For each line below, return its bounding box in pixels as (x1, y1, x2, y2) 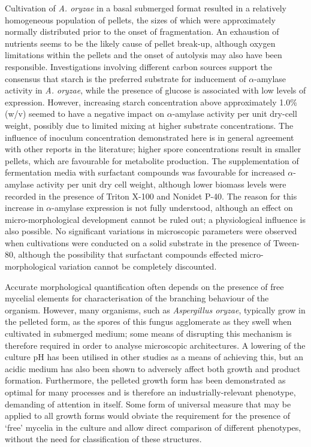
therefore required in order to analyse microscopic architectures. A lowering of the (5, 339, 306, 351)
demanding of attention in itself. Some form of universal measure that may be (5, 397, 291, 410)
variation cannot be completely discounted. (59, 260, 217, 273)
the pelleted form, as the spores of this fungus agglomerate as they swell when (5, 315, 292, 328)
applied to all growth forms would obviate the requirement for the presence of (5, 409, 290, 422)
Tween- (273, 236, 300, 249)
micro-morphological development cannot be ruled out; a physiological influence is (5, 213, 306, 225)
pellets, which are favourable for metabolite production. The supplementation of (5, 154, 299, 167)
